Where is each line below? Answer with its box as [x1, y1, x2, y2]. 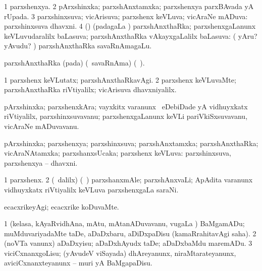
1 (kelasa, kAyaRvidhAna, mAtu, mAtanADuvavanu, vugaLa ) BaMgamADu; [4, 218, 245, 229]
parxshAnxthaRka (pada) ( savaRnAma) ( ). [4, 57, 145, 67]
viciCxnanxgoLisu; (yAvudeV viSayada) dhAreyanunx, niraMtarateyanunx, [4, 247, 236, 258]
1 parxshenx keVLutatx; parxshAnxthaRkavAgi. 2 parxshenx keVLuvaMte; [4, 74, 236, 85]
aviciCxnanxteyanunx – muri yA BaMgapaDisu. [4, 257, 152, 268]
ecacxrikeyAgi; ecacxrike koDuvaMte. [4, 201, 119, 212]
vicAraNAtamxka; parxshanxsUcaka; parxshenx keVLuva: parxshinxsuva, [4, 148, 231, 158]
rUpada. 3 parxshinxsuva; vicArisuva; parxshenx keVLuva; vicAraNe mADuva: [4, 11, 248, 21]
